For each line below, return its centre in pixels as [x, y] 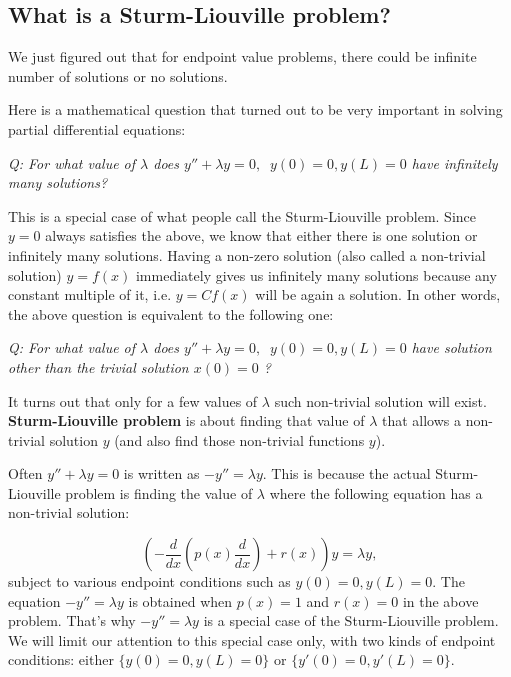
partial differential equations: [97, 128]
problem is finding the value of [159, 492]
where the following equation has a [376, 492]
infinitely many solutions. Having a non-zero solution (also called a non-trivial [247, 254]
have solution [451, 347]
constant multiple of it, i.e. [90, 294]
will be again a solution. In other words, [378, 294]
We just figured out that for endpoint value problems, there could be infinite [242, 56]
